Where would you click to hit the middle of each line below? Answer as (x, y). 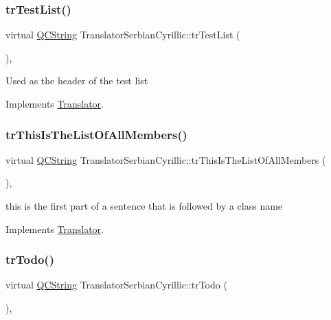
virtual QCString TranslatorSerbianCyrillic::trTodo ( (116, 285)
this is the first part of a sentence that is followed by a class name (144, 206)
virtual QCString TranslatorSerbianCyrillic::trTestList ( (123, 35)
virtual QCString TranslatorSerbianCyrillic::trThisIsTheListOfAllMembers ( (166, 159)
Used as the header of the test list (77, 81)
